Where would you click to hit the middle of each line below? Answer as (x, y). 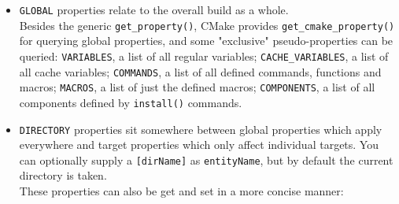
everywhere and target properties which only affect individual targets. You (199, 145)
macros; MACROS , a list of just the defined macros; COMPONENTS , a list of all (197, 87)
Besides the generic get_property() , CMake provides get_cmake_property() (207, 25)
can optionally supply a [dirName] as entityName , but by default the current (206, 159)
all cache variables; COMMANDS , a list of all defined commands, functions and (200, 71)
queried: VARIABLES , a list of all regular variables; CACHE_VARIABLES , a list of (204, 56)
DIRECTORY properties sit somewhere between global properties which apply (201, 129)
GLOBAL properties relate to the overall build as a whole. (154, 9)
